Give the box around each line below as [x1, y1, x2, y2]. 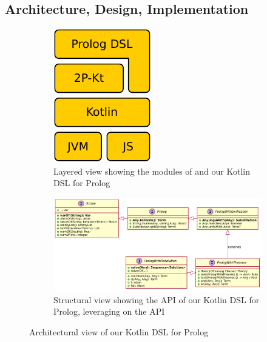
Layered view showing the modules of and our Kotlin [53, 164, 250, 177]
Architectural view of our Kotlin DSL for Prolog [29, 325, 209, 338]
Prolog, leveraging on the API [53, 305, 165, 318]
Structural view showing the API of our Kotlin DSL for [53, 293, 260, 306]
